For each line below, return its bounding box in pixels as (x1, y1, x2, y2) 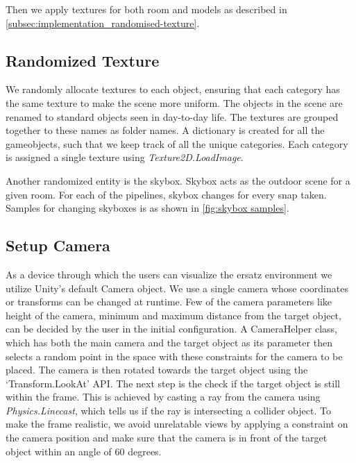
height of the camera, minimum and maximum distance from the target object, (6, 308, 341, 322)
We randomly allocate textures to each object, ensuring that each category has (6, 82, 340, 96)
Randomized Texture (6, 49, 160, 71)
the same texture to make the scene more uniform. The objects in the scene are (6, 95, 343, 110)
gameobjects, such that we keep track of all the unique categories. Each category (6, 136, 348, 151)
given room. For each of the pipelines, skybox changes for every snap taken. (6, 187, 327, 201)
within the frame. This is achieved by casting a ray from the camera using (6, 389, 321, 404)
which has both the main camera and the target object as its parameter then (6, 335, 332, 349)
